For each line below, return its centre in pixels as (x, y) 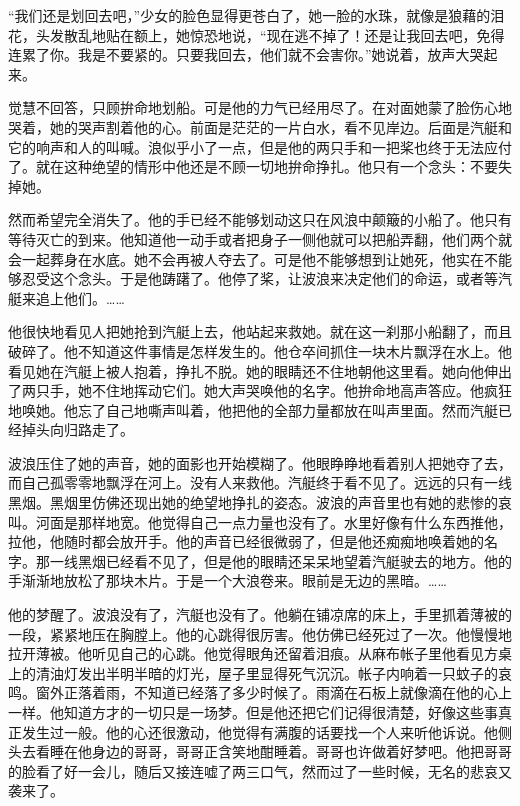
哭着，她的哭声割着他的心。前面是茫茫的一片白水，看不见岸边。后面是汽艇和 (260, 126)
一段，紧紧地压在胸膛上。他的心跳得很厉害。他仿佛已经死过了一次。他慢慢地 (260, 633)
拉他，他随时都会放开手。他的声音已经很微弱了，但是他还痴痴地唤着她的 (246, 541)
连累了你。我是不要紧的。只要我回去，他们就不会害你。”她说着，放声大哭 (246, 54)
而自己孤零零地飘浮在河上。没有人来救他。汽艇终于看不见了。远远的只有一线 (260, 482)
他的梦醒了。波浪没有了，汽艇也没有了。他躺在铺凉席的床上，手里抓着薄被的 (260, 614)
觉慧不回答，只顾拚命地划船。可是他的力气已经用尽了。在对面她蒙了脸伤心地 (260, 107)
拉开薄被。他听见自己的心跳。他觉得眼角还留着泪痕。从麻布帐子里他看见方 (253, 653)
